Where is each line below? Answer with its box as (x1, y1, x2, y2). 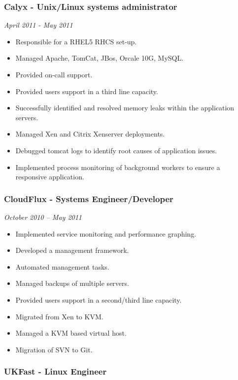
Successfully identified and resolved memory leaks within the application (15, 103, 235, 113)
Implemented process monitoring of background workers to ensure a (15, 162, 220, 172)
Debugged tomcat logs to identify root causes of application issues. (15, 145, 217, 155)
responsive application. (15, 172, 84, 182)
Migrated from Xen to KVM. (15, 311, 103, 321)
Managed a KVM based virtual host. (15, 328, 127, 338)
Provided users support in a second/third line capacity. (15, 294, 182, 305)
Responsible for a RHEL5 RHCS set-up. (15, 36, 137, 46)
